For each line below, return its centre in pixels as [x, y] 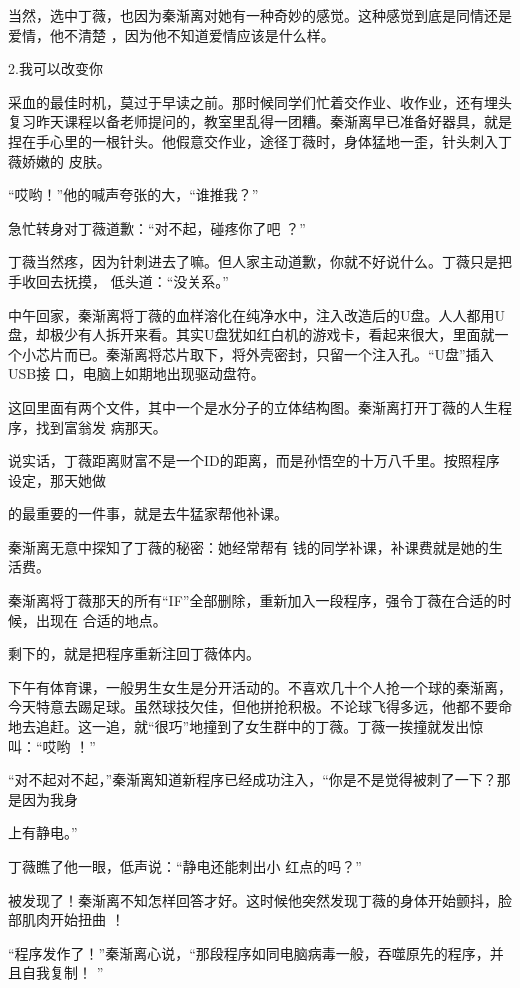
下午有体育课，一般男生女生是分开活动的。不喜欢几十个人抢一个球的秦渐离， [260, 686]
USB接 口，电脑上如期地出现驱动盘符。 [136, 373]
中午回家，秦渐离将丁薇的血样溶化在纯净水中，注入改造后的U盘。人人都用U [256, 314]
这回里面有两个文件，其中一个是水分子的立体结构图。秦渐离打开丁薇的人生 [253, 406]
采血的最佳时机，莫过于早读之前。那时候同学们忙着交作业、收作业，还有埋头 [260, 101]
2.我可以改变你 [55, 68]
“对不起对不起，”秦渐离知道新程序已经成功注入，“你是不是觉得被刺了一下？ [252, 779]
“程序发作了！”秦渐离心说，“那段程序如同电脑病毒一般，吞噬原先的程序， [249, 952]
